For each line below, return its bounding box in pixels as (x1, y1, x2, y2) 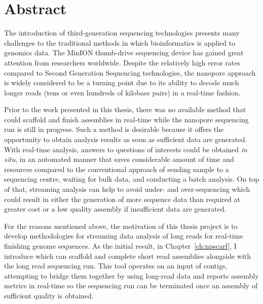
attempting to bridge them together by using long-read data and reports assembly (4, 270, 259, 281)
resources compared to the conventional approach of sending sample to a (4, 163, 229, 174)
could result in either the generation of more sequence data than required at (4, 193, 240, 204)
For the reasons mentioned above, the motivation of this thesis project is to (4, 220, 238, 231)
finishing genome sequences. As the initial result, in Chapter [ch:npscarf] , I (4, 241, 237, 251)
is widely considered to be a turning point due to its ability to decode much (4, 77, 239, 88)
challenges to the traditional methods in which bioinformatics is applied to (4, 37, 236, 48)
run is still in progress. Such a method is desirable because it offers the (4, 124, 224, 134)
